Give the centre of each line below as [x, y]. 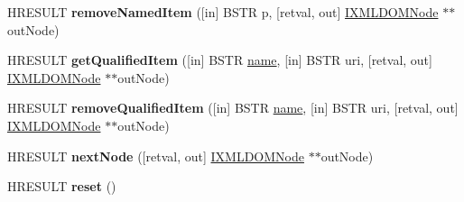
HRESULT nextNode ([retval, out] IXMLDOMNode [156, 156]
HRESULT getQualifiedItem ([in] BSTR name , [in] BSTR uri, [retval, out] [220, 60]
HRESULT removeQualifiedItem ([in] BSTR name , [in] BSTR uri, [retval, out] [233, 108]
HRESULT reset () [62, 186]
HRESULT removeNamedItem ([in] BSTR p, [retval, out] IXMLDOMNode [223, 12]
